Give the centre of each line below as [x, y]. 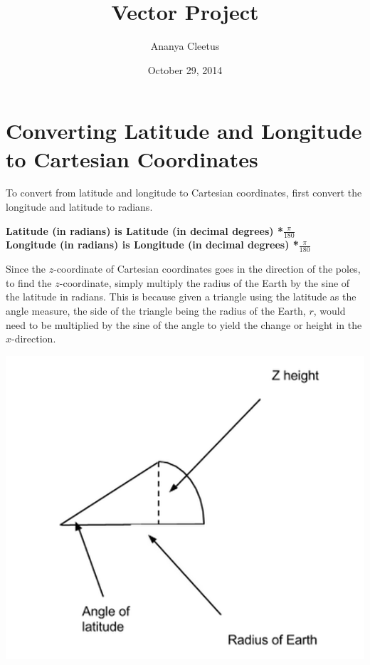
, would [329, 311]
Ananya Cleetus [185, 46]
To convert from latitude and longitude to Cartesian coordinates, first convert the [184, 193]
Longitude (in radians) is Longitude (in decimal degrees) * [152, 245]
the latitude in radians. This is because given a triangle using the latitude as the [181, 297]
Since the [26, 269]
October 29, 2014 [185, 69]
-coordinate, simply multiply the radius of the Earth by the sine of [205, 282]
